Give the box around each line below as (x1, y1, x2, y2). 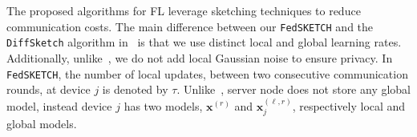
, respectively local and (292, 97, 406, 114)
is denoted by (102, 81, 168, 98)
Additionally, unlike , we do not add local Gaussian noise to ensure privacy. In (6, 49, 393, 66)
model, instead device (6, 97, 112, 114)
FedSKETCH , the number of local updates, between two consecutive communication (6, 65, 408, 82)
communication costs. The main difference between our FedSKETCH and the (6, 18, 374, 34)
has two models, (123, 97, 203, 114)
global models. (6, 115, 77, 131)
